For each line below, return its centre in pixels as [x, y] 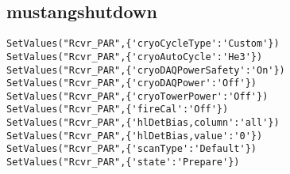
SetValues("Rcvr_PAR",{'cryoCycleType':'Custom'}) [143, 44]
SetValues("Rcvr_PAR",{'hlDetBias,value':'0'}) [135, 136]
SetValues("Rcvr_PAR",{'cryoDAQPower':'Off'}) [131, 83]
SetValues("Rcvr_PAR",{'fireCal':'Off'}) [118, 110]
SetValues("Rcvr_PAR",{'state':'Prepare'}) [123, 163]
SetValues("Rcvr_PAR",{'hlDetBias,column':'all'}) [143, 123]
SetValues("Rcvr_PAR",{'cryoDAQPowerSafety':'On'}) [146, 70]
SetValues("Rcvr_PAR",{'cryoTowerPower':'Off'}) [137, 96]
